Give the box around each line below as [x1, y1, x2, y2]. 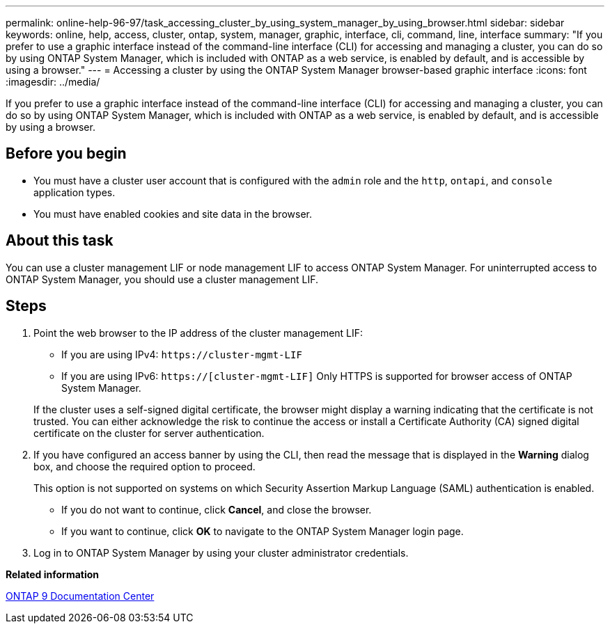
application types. [33, 186, 116, 198]
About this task [6, 232, 114, 250]
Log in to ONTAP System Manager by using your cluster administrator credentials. [33, 546, 409, 559]
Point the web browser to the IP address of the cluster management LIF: [33, 326, 363, 339]
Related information [6, 568, 100, 580]
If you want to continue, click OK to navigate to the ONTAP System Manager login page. [61, 525, 464, 537]
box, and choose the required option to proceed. [33, 460, 256, 472]
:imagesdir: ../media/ [6, 76, 100, 88]
